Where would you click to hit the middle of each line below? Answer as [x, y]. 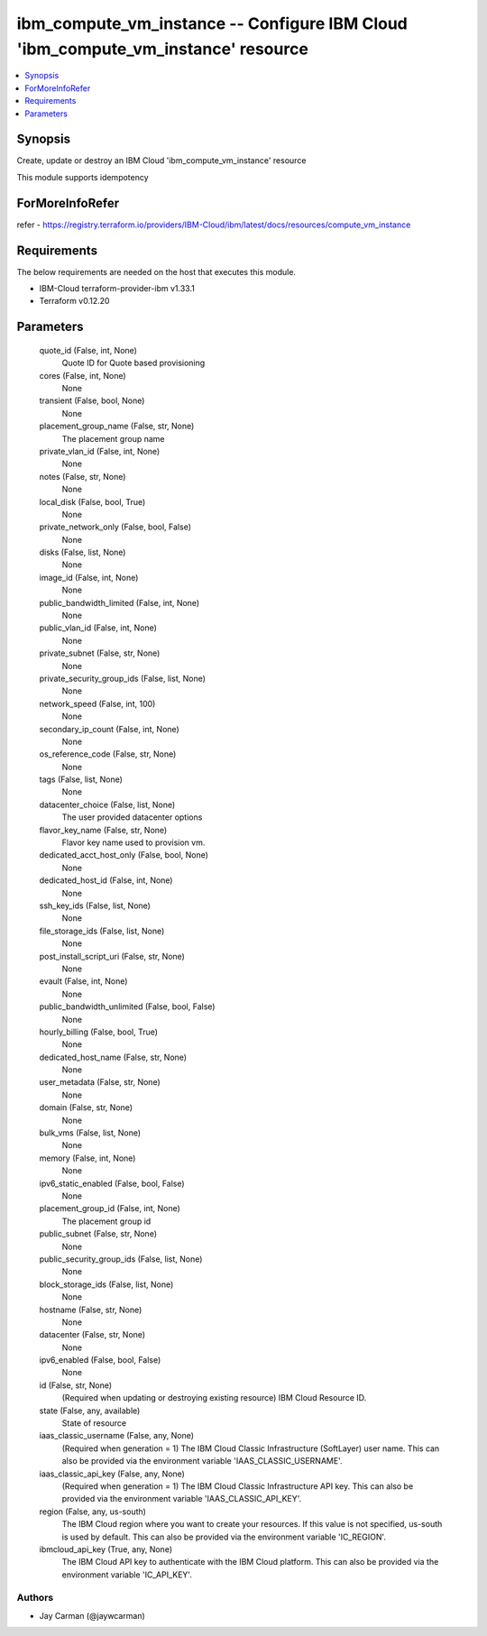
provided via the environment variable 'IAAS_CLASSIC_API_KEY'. [182, 1499]
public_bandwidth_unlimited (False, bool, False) [127, 1006]
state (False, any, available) [90, 1411]
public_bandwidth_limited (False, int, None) [119, 602]
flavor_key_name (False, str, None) [103, 830]
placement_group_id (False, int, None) [110, 1209]
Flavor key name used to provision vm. [133, 842]
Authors [35, 1598]
